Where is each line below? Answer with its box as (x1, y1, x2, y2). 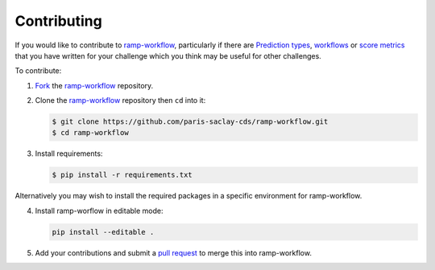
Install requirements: (35, 149, 103, 158)
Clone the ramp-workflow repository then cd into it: (35, 96, 206, 105)
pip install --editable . (52, 227, 155, 236)
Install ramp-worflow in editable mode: (35, 206, 164, 215)
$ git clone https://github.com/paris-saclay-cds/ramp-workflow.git (52, 117, 329, 126)
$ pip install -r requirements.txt (52, 170, 193, 180)
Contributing (14, 12, 102, 30)
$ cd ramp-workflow (52, 129, 129, 137)
